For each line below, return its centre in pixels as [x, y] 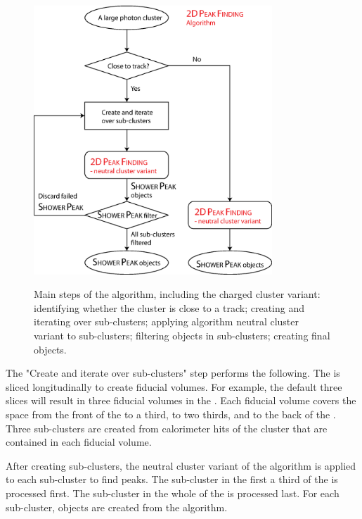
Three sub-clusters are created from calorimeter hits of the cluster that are [167, 428]
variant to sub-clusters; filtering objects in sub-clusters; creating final [182, 336]
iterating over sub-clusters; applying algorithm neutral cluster [167, 321]
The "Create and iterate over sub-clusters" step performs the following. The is [173, 373]
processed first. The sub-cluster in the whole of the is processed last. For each [173, 493]
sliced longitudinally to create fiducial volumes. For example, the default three [174, 386]
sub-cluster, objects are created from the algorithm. [117, 507]
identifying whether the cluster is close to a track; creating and [169, 307]
